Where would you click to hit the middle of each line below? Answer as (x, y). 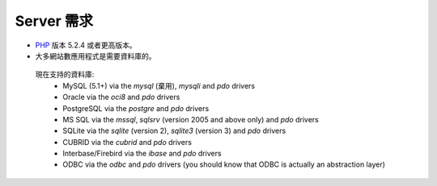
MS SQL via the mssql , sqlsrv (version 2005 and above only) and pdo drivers (191, 119)
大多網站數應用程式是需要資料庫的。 (95, 56)
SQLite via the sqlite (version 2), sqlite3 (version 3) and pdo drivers (174, 131)
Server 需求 (54, 21)
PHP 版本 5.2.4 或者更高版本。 (86, 45)
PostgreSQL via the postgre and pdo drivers (136, 108)
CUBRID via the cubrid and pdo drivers (127, 142)
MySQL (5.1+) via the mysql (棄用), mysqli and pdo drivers (159, 85)
